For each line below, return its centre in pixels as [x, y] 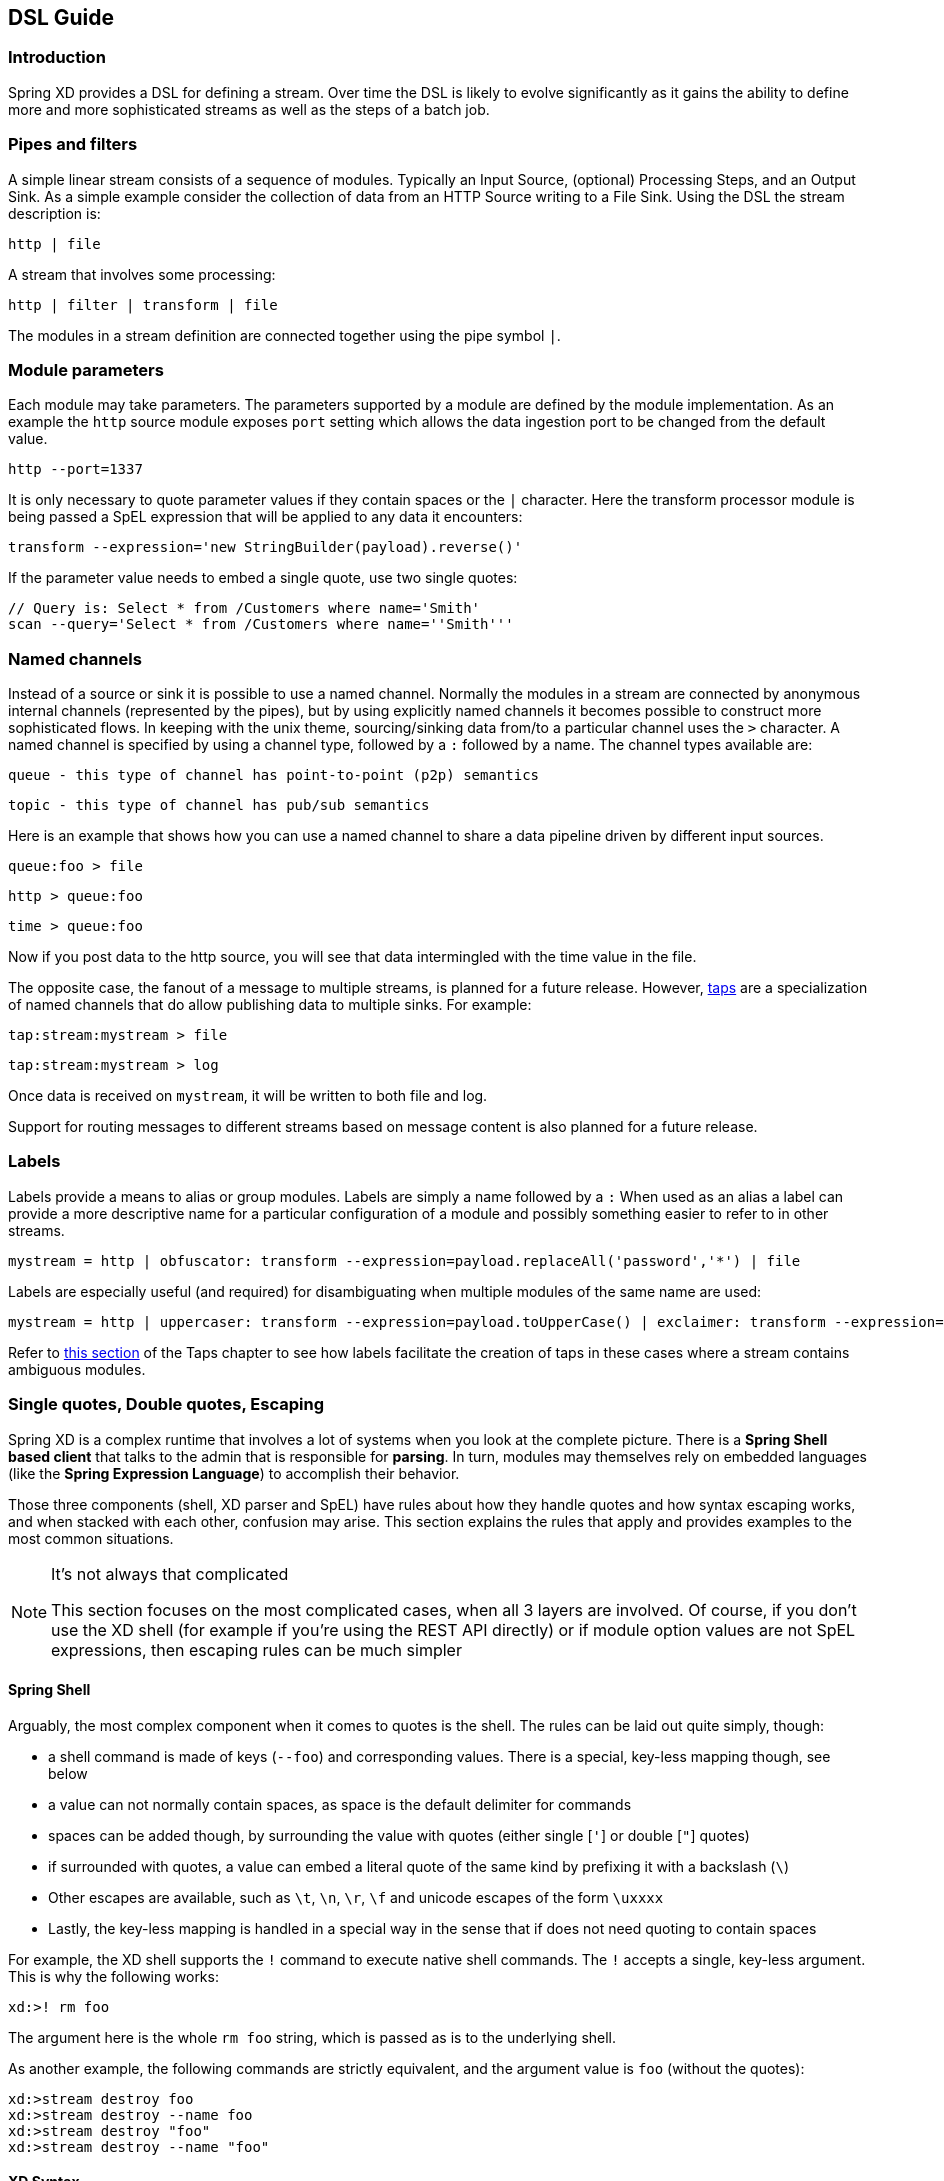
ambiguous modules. [77, 1369]
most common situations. [91, 1538]
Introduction [57, 57]
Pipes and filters [73, 144]
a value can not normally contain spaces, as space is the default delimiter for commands [340, 1804]
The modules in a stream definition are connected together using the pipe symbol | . [284, 335]
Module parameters [86, 369]
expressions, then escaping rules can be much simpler [256, 1649]
